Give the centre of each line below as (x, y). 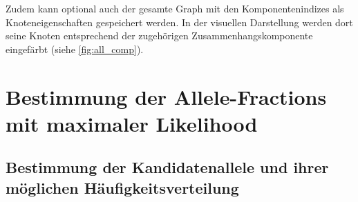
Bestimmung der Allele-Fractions (166, 96)
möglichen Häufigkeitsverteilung (122, 187)
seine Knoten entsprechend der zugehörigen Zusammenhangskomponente (159, 36)
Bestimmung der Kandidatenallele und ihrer (167, 167)
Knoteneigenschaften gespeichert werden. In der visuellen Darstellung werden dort (179, 22)
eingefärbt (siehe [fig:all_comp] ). (75, 49)
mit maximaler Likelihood (132, 123)
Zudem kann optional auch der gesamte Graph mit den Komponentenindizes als (175, 8)
